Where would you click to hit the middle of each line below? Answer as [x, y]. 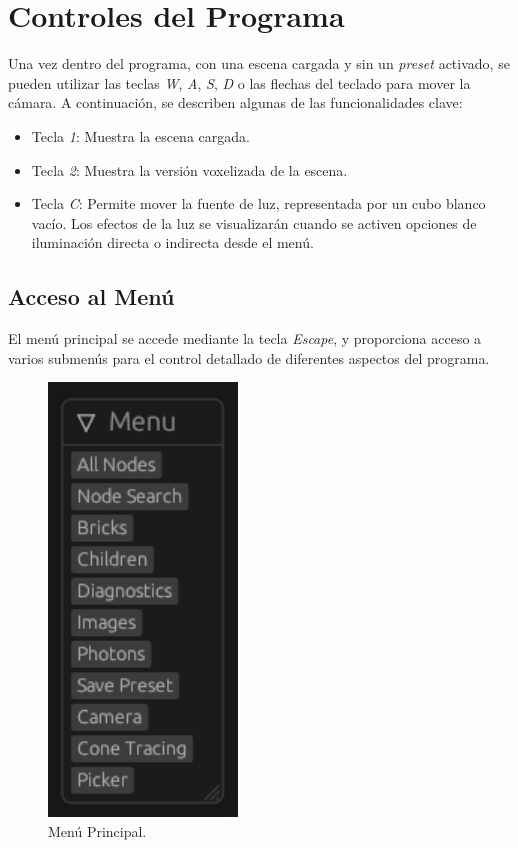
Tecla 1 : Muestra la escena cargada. [140, 135]
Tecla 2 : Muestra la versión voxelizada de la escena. [189, 169]
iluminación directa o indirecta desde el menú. [172, 242]
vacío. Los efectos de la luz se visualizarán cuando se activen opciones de [254, 222]
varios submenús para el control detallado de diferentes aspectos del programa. [249, 357]
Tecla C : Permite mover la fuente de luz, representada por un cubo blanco [258, 203]
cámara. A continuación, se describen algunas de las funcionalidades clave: [235, 102]
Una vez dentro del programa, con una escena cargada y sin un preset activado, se [259, 63]
